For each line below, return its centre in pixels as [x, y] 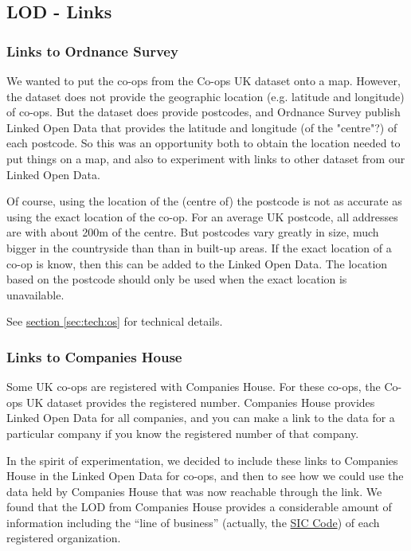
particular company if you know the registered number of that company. [183, 433]
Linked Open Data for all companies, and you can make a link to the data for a [201, 418]
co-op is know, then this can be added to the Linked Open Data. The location [197, 263]
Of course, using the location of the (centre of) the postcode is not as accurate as [204, 201]
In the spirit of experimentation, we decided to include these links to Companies [202, 460]
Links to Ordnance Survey [92, 51]
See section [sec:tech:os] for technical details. [115, 321]
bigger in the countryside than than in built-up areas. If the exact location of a [199, 247]
